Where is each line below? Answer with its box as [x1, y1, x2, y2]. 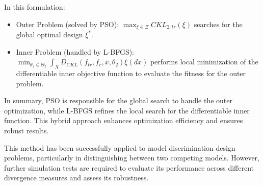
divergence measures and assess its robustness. [4, 172, 149, 183]
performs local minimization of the [150, 56, 258, 67]
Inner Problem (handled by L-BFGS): [16, 46, 135, 57]
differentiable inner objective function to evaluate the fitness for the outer [16, 68, 246, 79]
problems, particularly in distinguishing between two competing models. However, [4, 152, 259, 163]
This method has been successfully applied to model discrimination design [4, 142, 235, 153]
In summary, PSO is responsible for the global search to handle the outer [4, 95, 233, 106]
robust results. [4, 125, 49, 135]
